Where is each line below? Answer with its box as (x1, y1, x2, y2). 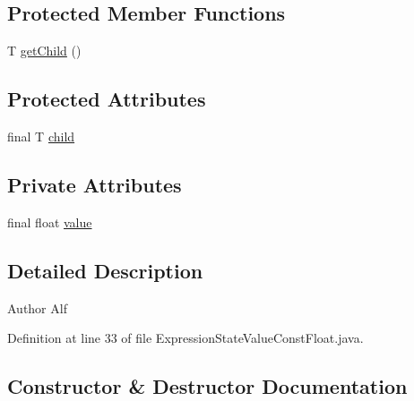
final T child (7, 127, 75, 145)
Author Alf (7, 298, 67, 317)
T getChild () (7, 41, 82, 60)
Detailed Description (7, 256, 203, 284)
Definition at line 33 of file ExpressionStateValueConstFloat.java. (7, 328, 364, 347)
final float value (7, 212, 92, 231)
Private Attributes (7, 170, 182, 198)
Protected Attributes (7, 85, 206, 113)
